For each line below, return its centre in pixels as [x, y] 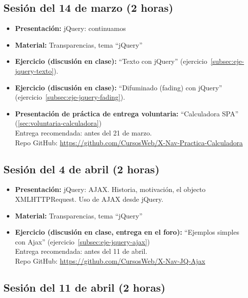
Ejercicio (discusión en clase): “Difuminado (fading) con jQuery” [119, 87]
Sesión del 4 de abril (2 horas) [82, 169]
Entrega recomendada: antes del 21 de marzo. [83, 132]
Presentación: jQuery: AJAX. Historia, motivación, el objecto [110, 189]
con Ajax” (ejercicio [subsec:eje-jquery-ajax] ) [82, 241]
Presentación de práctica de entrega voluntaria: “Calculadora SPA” [127, 113]
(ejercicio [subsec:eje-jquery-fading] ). [70, 97]
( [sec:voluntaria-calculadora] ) [58, 123]
